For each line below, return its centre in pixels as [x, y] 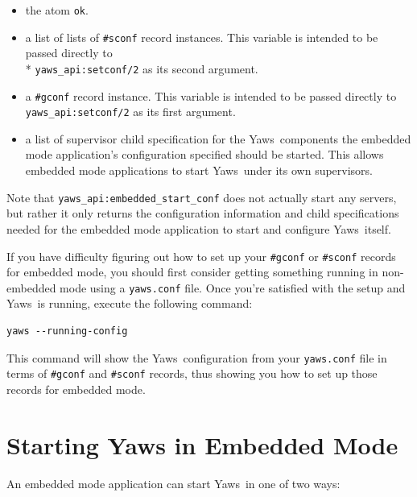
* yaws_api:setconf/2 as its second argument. [142, 68]
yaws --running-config [67, 331]
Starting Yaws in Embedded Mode [202, 444]
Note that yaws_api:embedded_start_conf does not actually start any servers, [202, 197]
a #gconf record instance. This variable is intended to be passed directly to [211, 95]
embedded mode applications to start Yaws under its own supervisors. [199, 170]
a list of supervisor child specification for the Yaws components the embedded [218, 138]
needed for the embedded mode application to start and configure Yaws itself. [199, 228]
